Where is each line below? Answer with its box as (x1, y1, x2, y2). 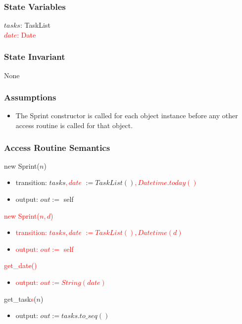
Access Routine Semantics (4, 141, 110, 153)
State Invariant (4, 50, 65, 63)
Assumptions (4, 91, 56, 103)
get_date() (4, 260, 37, 271)
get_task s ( (4, 293, 37, 304)
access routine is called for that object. (15, 120, 133, 131)
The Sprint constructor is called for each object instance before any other (15, 110, 238, 121)
